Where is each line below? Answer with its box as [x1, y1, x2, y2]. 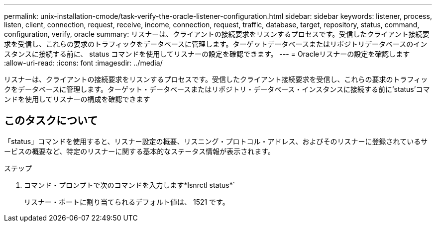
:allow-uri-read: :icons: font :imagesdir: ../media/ [4, 59, 163, 67]
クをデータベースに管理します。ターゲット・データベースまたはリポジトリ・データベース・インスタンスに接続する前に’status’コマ [4, 85, 430, 93]
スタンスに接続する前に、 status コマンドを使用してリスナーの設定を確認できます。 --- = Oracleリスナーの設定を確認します [4, 50, 410, 58]
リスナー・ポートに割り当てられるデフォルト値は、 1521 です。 [24, 197, 229, 206]
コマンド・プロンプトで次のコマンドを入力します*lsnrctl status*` [24, 180, 235, 189]
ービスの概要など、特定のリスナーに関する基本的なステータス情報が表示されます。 [4, 147, 275, 155]
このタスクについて [4, 114, 98, 127]
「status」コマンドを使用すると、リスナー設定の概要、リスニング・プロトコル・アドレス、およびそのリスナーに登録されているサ [4, 137, 428, 146]
